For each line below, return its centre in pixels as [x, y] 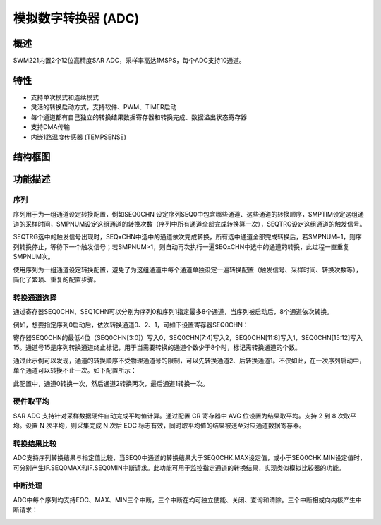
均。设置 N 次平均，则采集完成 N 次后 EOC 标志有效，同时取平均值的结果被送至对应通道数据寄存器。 [159, 426]
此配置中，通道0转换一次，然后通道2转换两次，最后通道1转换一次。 [111, 383]
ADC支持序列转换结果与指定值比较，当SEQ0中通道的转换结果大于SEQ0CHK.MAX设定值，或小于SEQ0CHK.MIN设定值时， [189, 458]
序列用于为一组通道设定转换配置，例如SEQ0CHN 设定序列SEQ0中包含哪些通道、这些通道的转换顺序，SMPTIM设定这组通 [188, 214]
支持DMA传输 [50, 127]
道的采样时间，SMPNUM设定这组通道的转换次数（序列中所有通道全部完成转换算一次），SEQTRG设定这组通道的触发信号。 [189, 224]
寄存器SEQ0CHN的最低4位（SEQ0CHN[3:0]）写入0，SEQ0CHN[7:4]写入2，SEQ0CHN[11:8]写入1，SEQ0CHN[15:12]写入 [188, 337]
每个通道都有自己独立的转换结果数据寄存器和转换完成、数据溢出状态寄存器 [139, 117]
